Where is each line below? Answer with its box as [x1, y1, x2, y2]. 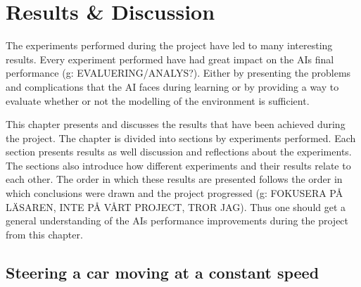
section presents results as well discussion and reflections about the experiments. [6, 144, 352, 159]
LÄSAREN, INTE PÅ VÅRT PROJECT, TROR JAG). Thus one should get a [6, 199, 346, 214]
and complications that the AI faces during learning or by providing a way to [6, 79, 339, 94]
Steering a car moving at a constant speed [6, 261, 319, 283]
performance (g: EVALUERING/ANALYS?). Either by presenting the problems [6, 65, 351, 80]
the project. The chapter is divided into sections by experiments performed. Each [6, 130, 356, 145]
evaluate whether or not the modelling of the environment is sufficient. [6, 93, 310, 108]
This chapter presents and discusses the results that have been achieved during [6, 117, 346, 132]
